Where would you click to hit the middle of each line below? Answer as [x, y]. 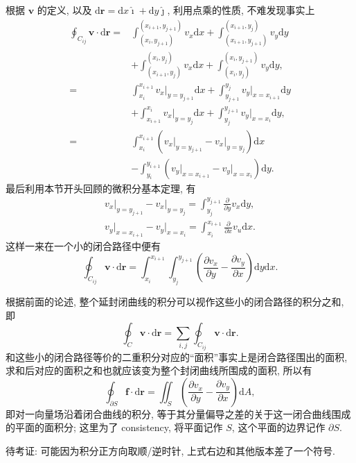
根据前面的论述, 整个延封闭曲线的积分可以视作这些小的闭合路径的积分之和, [175, 301]
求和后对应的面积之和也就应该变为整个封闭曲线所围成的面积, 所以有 [159, 370]
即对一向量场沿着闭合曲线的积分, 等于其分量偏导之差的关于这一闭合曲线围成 [178, 413]
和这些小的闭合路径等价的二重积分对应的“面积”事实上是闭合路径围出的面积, [177, 356]
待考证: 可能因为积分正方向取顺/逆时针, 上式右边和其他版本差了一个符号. [170, 450]
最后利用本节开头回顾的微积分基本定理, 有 [101, 188]
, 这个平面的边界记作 [278, 427]
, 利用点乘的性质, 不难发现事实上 [241, 10]
